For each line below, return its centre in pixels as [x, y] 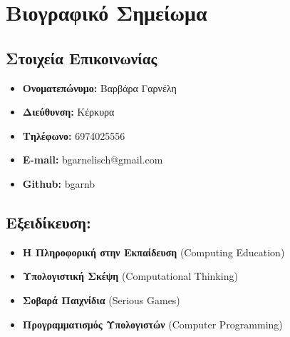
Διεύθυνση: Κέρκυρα [68, 112]
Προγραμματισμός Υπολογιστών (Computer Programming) [152, 324]
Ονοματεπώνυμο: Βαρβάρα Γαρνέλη [99, 87]
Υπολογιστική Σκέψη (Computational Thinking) [130, 276]
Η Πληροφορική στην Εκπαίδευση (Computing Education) [154, 252]
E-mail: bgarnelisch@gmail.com [93, 160]
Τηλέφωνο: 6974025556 [74, 135]
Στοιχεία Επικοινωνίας [82, 57]
